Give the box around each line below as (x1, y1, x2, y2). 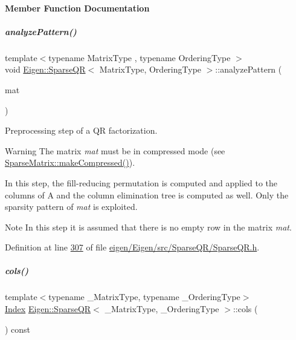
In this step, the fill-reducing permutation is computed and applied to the (5, 176, 278, 189)
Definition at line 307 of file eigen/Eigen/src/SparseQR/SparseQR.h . (5, 241, 260, 253)
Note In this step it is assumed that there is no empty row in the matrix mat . (5, 220, 292, 233)
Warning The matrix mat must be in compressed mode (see (5, 144, 225, 157)
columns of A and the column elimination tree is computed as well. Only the (5, 188, 289, 201)
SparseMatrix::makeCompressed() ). (5, 156, 135, 169)
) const (5, 322, 31, 335)
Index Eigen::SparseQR (5, 302, 91, 315)
